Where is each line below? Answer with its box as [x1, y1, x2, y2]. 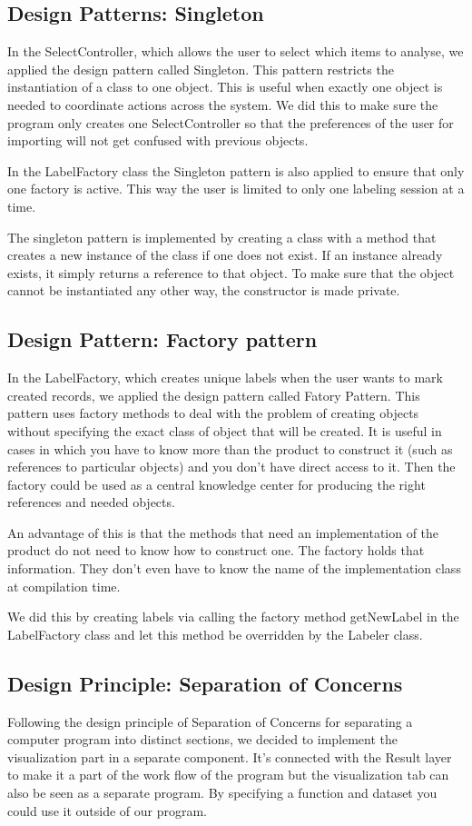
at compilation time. [7, 576, 121, 595]
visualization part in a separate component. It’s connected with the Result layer [7, 747, 452, 766]
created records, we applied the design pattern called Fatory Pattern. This [7, 385, 420, 404]
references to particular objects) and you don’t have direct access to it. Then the [7, 457, 456, 476]
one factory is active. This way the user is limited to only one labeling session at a [7, 179, 465, 198]
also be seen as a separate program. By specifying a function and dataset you [7, 783, 438, 802]
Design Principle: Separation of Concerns [7, 669, 403, 697]
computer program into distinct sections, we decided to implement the [7, 730, 398, 749]
